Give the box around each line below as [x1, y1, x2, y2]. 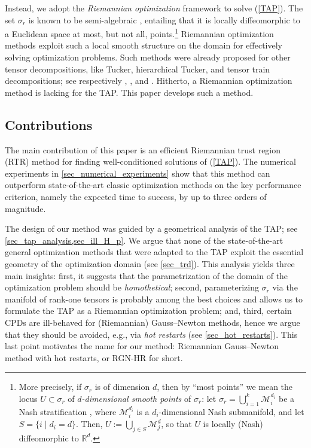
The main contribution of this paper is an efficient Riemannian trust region [5, 143, 281, 156]
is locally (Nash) [203, 417, 263, 430]
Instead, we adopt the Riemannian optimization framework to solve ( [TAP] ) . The [5, 2, 303, 14]
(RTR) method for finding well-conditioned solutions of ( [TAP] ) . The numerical [5, 155, 297, 168]
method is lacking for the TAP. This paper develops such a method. [5, 86, 254, 98]
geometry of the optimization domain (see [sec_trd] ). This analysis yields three [5, 257, 295, 270]
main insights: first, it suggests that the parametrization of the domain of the [5, 269, 288, 281]
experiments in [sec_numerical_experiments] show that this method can [5, 167, 270, 179]
